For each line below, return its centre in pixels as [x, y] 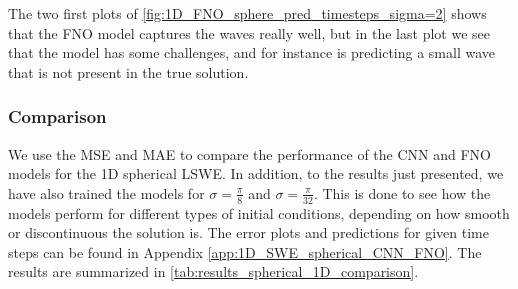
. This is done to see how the [402, 192]
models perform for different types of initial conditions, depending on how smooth [259, 212]
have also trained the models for [106, 192]
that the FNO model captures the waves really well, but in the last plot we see [249, 32]
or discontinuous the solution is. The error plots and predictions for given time [248, 232]
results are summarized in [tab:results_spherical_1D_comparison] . [213, 271]
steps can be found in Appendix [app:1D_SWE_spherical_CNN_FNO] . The [245, 251]
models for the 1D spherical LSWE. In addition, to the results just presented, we [256, 173]
